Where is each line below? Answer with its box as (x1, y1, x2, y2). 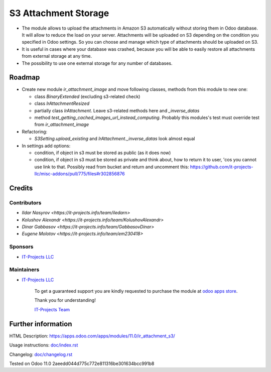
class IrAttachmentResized (34, 100, 90, 106)
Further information (9, 319, 72, 328)
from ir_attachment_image (34, 121, 89, 128)
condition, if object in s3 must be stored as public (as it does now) (34, 150, 171, 156)
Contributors (9, 199, 42, 206)
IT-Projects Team (34, 306, 70, 312)
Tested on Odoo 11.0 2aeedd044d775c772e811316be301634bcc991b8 (9, 360, 155, 366)
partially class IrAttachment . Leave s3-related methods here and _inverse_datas (34, 107, 200, 113)
